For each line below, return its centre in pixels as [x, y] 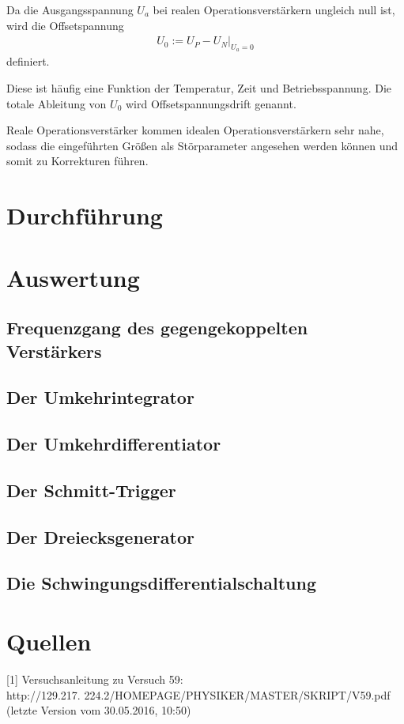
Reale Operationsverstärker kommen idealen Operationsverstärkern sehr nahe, [195, 130]
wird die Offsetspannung [65, 25]
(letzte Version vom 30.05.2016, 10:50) [99, 710]
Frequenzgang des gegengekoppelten [157, 328]
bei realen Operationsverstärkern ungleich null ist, [274, 9]
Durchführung [85, 215]
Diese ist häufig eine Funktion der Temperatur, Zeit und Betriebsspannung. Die [199, 88]
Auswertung [73, 277]
